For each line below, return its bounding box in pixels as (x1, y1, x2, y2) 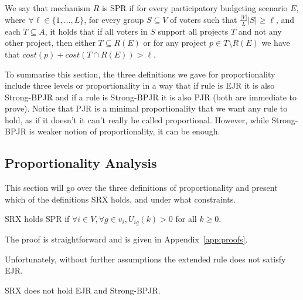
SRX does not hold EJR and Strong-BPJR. (5, 284, 161, 296)
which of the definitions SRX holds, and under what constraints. (5, 193, 236, 205)
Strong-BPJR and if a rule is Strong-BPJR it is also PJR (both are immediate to (5, 90, 297, 103)
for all (175, 213, 197, 225)
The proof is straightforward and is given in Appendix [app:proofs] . (5, 232, 248, 245)
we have (261, 36, 290, 49)
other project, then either (5, 36, 96, 49)
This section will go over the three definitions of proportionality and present (5, 181, 278, 194)
